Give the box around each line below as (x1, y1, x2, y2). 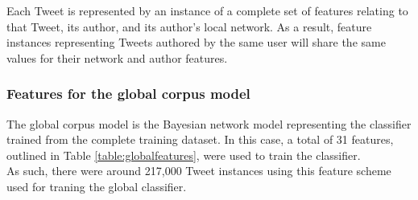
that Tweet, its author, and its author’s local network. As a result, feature (6, 18, 372, 35)
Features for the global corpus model (6, 84, 250, 104)
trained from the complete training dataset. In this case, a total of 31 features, (6, 131, 394, 148)
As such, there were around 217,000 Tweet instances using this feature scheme (6, 162, 391, 179)
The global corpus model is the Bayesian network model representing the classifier (6, 115, 412, 132)
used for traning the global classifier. (6, 178, 187, 194)
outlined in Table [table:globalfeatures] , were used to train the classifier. (6, 146, 361, 163)
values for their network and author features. (6, 49, 228, 66)
